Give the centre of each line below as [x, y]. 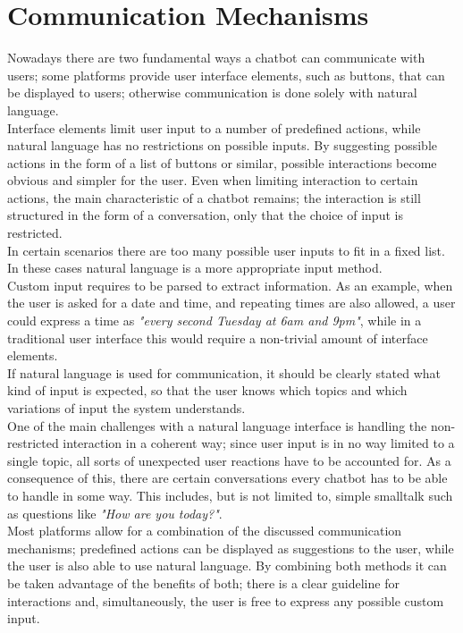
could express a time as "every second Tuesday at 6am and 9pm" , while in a [215, 321]
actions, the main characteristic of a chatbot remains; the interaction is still [214, 197]
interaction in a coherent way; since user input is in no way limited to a [259, 443]
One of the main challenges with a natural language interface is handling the [217, 425]
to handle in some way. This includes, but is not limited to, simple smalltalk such [230, 495]
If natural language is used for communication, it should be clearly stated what [224, 372]
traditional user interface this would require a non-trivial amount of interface [218, 338]
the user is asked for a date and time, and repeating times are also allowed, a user [231, 303]
